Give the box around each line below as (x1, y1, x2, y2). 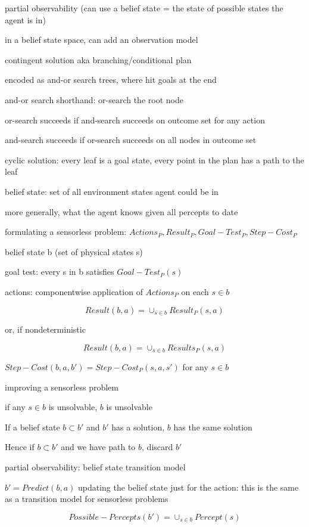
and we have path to (61, 441, 136, 453)
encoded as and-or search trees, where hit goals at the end (5, 73, 217, 86)
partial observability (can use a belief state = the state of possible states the (5, 2, 283, 14)
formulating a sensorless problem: (5, 225, 127, 238)
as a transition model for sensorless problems (5, 492, 168, 505)
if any (5, 401, 26, 413)
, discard (142, 441, 173, 453)
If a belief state (5, 420, 60, 433)
